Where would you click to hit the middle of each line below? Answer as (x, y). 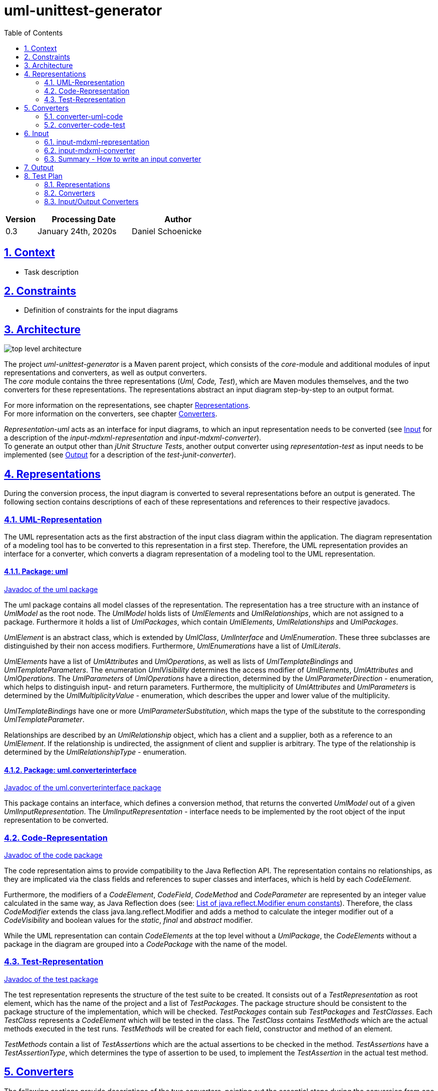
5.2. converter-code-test (85, 125)
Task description (52, 272)
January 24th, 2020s (77, 231)
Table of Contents (34, 33)
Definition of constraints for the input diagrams (101, 310)
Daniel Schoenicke (167, 231)
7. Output (39, 167)
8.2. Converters (70, 193)
